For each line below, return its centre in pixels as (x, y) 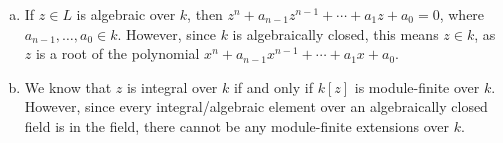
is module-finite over (417, 86)
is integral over (172, 86)
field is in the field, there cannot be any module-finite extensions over (236, 125)
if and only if (273, 86)
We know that (68, 86)
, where (462, 14)
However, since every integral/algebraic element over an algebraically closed (256, 106)
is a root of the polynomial (117, 53)
